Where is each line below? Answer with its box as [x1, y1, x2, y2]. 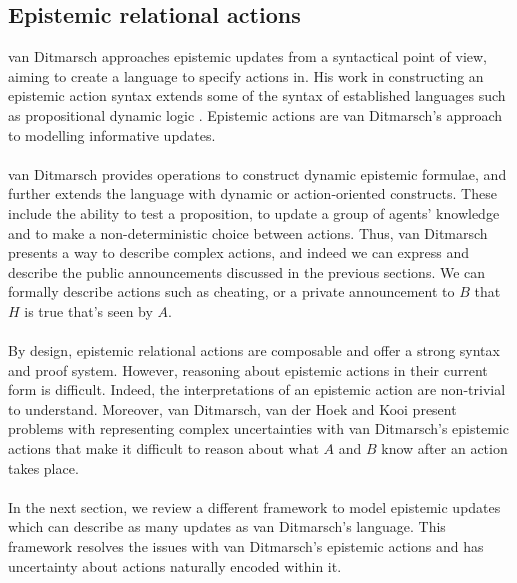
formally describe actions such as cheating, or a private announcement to [8, 281, 455, 302]
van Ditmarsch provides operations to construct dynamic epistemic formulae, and [8, 163, 507, 184]
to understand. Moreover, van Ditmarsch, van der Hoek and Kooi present [8, 398, 457, 419]
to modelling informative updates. [8, 124, 216, 145]
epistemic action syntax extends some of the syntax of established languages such [8, 85, 506, 106]
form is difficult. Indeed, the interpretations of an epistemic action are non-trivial [8, 379, 506, 400]
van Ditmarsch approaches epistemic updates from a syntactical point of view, [8, 46, 488, 67]
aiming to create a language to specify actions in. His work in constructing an [8, 65, 484, 86]
